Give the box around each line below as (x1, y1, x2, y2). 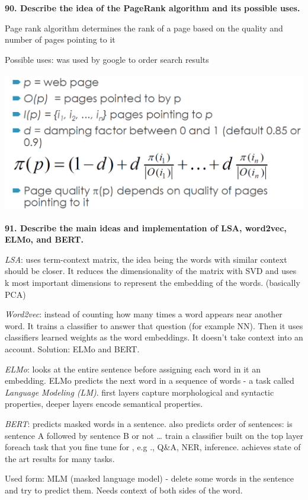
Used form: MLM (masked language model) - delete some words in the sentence (5, 472, 294, 485)
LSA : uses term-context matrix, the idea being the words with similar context (5, 253, 287, 265)
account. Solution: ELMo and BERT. (5, 343, 140, 355)
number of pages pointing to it (5, 33, 115, 46)
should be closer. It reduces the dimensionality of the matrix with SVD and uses (5, 265, 297, 277)
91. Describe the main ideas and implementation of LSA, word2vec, (5, 221, 287, 234)
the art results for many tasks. (5, 452, 115, 464)
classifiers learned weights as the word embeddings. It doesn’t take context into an (5, 331, 303, 343)
